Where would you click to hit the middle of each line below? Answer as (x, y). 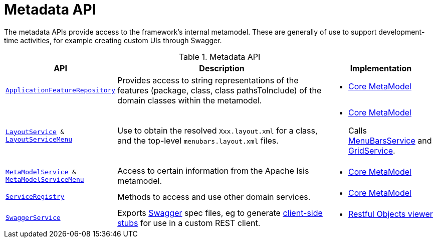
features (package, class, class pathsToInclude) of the (220, 90)
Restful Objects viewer (390, 214)
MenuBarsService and (390, 140)
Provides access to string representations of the (208, 80)
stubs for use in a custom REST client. (189, 223)
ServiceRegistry (35, 197)
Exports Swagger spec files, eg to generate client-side (220, 213)
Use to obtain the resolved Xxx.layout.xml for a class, (217, 130)
